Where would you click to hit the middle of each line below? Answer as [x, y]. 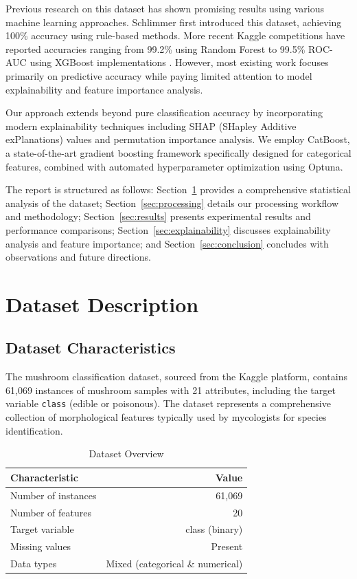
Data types [34, 564]
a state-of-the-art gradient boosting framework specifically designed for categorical [178, 152]
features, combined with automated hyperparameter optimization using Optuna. [174, 166]
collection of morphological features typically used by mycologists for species [166, 417]
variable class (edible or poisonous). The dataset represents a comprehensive [168, 403]
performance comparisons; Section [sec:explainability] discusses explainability [168, 229]
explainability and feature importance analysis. [104, 89]
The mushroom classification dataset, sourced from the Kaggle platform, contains [176, 376]
